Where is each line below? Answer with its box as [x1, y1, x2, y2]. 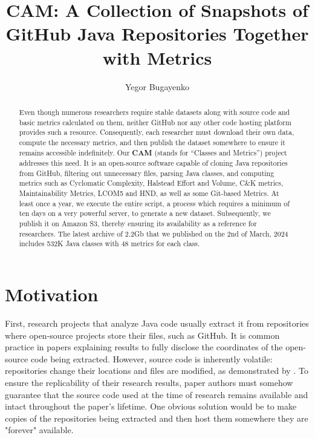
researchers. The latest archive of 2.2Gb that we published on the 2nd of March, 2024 [19, 228, 288, 238]
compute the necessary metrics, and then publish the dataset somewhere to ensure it [19, 137, 285, 147]
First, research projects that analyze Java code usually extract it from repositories [5, 317, 309, 330]
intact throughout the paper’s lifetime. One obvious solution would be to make [5, 400, 297, 413]
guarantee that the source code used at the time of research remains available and [5, 388, 308, 400]
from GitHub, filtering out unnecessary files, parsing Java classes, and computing [19, 168, 274, 178]
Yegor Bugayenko [125, 80, 189, 93]
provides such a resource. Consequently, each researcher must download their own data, [19, 127, 294, 137]
